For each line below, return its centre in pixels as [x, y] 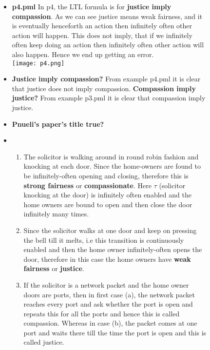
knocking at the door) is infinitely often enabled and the [107, 195]
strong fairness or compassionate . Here [87, 185]
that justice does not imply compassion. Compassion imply [104, 88]
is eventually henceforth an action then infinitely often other [102, 26]
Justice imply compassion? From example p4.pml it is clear [106, 79]
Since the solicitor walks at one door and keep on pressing [110, 230]
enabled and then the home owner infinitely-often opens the [113, 249]
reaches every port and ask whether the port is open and [108, 304]
